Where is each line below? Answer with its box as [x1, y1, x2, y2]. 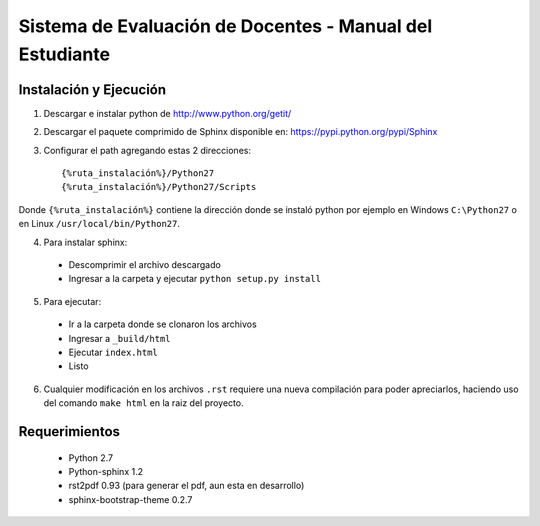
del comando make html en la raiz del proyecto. [43, 397, 244, 409]
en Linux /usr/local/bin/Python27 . [18, 218, 180, 230]
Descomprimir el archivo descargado [68, 258, 222, 270]
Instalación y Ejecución [18, 81, 167, 98]
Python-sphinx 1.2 [68, 465, 144, 477]
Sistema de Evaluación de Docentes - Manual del [18, 15, 433, 37]
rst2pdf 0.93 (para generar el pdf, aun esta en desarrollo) [68, 480, 305, 492]
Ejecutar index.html [68, 346, 159, 358]
